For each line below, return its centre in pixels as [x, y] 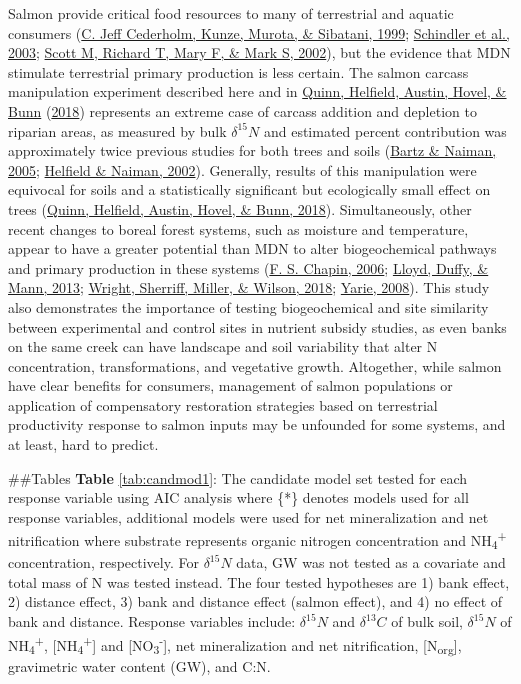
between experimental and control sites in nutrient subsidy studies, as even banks [257, 326]
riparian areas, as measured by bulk [117, 130]
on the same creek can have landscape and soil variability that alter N [223, 346]
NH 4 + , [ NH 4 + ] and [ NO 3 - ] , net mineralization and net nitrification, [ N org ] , [235, 644]
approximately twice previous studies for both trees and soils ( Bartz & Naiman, [252, 150]
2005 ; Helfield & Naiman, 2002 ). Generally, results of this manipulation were [242, 169]
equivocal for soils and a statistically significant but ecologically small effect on [249, 189]
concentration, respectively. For [103, 562]
